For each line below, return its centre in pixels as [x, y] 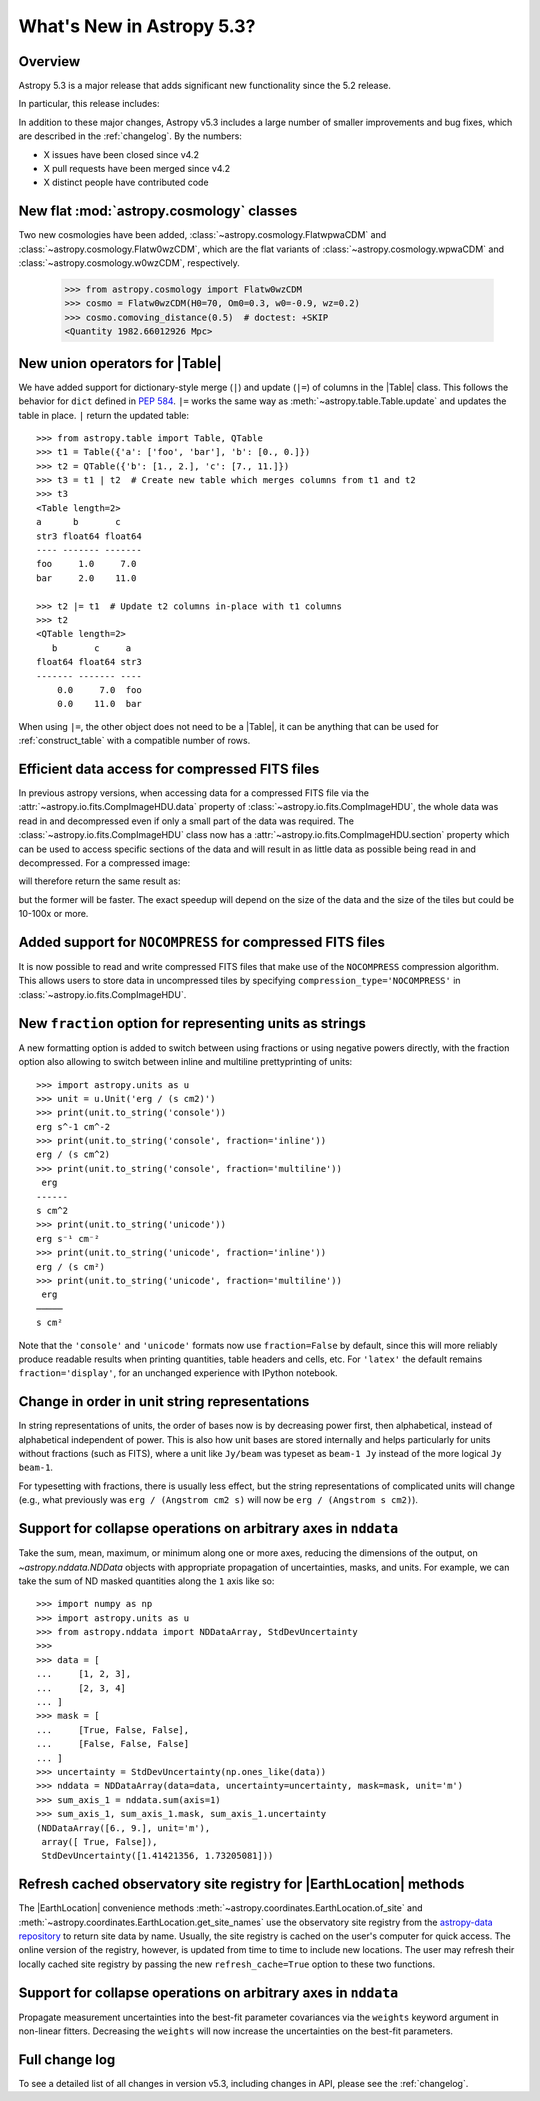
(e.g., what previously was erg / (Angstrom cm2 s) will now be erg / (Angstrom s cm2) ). [218, 1500]
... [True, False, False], [113, 1729]
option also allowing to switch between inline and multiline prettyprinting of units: [185, 1062]
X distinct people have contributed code [126, 182]
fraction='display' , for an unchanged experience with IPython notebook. [178, 1373]
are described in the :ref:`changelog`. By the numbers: [130, 136]
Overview [49, 61]
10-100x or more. [53, 914]
